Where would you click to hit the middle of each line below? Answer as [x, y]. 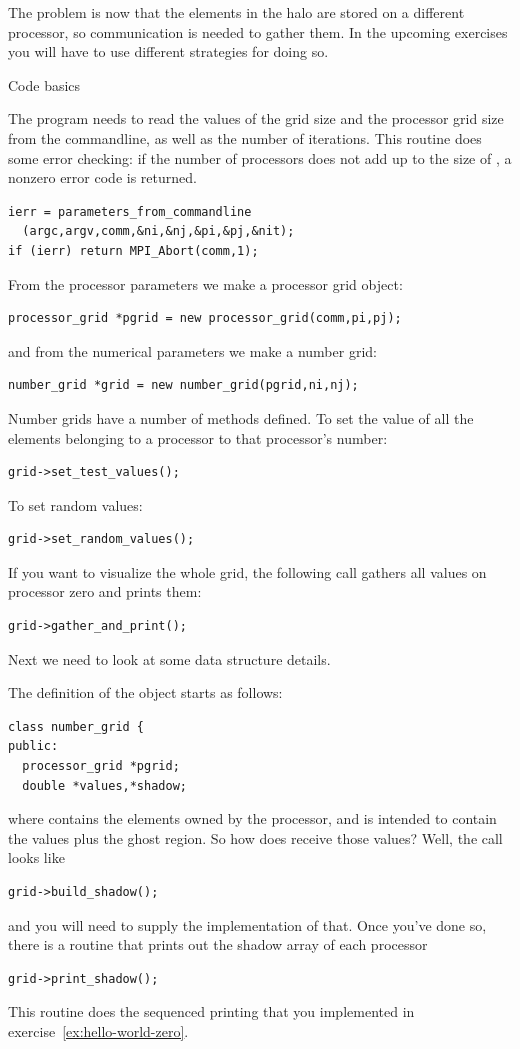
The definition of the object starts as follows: [145, 692]
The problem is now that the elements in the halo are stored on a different [236, 12]
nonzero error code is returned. [102, 177]
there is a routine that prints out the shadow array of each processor [218, 944]
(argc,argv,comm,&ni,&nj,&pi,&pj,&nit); [158, 231]
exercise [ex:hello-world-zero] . [98, 1030]
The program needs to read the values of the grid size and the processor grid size [256, 118]
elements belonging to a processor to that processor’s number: [198, 437]
